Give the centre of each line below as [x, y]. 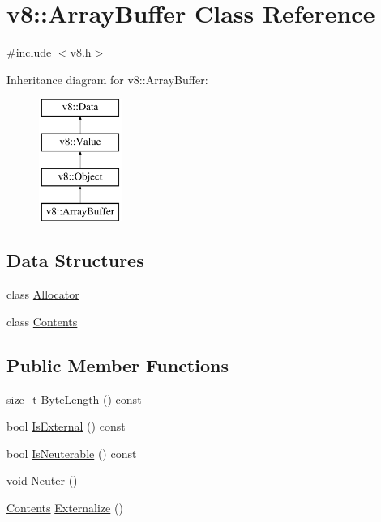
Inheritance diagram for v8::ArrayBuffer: [107, 79]
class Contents [42, 321]
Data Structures [75, 260]
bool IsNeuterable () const [72, 453]
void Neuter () [42, 480]
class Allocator [43, 294]
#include [29, 52]
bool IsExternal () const [66, 426]
